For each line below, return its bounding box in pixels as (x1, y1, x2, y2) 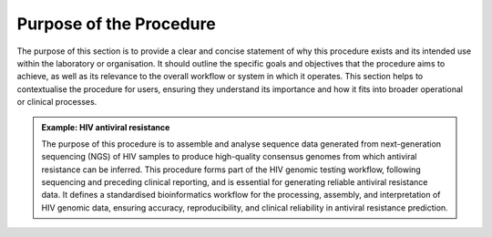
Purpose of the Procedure (16, 14, 216, 34)
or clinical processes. (16, 97, 97, 108)
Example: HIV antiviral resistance (41, 121, 170, 132)
